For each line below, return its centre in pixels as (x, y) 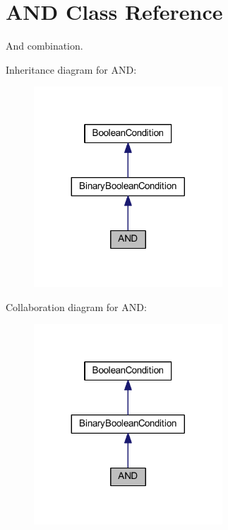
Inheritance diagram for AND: (71, 69)
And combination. (44, 46)
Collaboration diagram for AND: (76, 306)
